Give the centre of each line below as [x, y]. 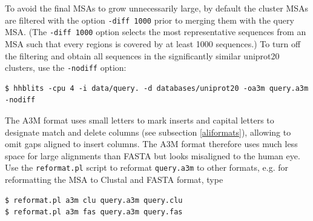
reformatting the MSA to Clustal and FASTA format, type [114, 179]
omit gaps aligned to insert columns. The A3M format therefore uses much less [151, 144]
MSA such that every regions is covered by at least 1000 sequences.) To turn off [153, 43]
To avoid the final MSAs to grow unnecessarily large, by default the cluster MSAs [157, 8]
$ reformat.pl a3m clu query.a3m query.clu [94, 200]
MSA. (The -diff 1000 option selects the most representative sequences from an [156, 32]
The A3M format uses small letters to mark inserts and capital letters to [140, 120]
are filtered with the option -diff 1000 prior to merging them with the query [150, 20]
